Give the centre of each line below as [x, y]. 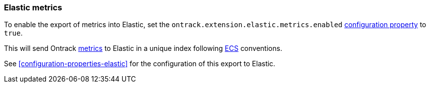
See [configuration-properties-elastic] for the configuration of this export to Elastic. [140, 64]
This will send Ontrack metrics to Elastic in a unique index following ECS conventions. [143, 48]
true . [13, 33]
